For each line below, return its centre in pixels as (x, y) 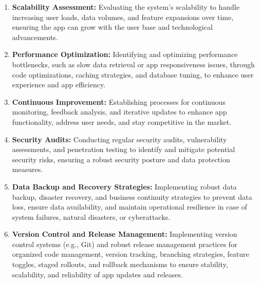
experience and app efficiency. (59, 84)
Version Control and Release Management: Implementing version (125, 234)
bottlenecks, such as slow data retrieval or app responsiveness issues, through (133, 64)
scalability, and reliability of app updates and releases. (97, 274)
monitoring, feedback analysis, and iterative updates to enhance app (119, 112)
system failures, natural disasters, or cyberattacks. (91, 216)
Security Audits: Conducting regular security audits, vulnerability (119, 139)
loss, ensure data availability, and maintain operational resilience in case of (129, 207)
